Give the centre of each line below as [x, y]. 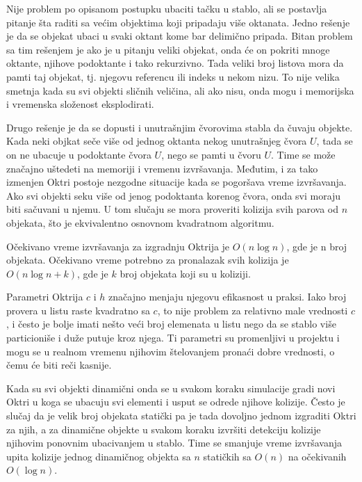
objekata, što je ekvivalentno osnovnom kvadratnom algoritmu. [140, 222]
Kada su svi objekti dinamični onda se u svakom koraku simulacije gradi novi [171, 388]
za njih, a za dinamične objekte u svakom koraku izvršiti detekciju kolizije [164, 429]
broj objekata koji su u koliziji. [185, 273]
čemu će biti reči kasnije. [59, 365]
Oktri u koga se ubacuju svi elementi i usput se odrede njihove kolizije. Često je [176, 402]
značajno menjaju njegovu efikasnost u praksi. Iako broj [228, 297]
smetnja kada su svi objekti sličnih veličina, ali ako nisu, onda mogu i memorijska [180, 90]
